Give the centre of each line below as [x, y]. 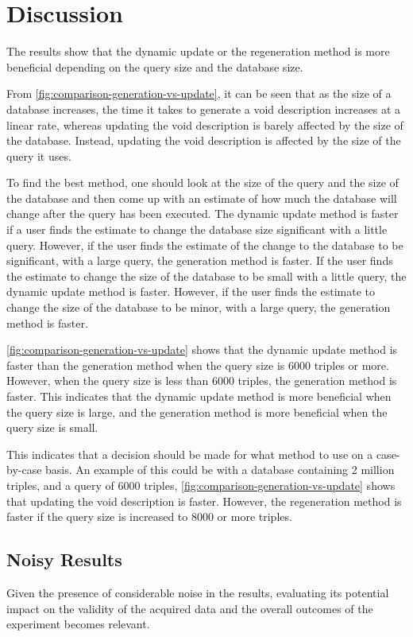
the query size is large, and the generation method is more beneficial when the [197, 412]
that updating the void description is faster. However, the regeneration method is [204, 501]
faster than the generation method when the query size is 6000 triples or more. [198, 365]
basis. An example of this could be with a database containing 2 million [220, 470]
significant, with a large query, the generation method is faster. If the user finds [200, 260]
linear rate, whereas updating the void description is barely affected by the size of [205, 124]
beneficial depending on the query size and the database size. [155, 66]
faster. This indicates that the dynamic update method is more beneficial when [199, 396]
